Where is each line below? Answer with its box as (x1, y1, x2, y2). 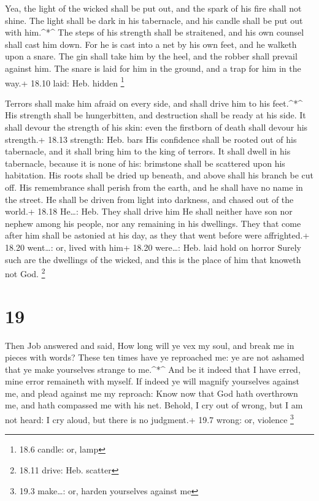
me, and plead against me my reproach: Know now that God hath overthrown (5, 386, 298, 399)
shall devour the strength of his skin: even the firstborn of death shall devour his (5, 121, 308, 133)
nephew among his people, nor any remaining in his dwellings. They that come (5, 216, 301, 229)
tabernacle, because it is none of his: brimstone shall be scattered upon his (5, 156, 285, 169)
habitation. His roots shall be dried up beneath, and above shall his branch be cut (5, 169, 314, 182)
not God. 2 (5, 266, 45, 280)
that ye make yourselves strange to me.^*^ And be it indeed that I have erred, (5, 362, 301, 375)
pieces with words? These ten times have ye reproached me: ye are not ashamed (5, 351, 305, 364)
